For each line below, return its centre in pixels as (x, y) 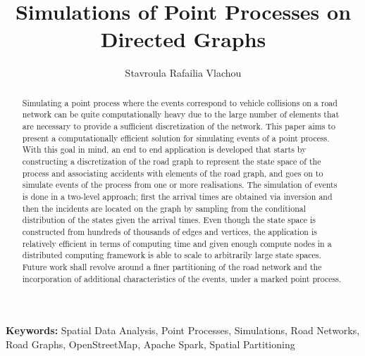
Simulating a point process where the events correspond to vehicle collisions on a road (180, 102)
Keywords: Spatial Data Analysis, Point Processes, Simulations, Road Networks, (183, 330)
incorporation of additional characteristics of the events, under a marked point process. (182, 278)
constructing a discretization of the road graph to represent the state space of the (172, 161)
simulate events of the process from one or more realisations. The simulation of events (180, 185)
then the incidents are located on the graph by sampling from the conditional (164, 208)
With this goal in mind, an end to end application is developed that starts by (164, 150)
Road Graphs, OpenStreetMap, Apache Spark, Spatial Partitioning (150, 344)
